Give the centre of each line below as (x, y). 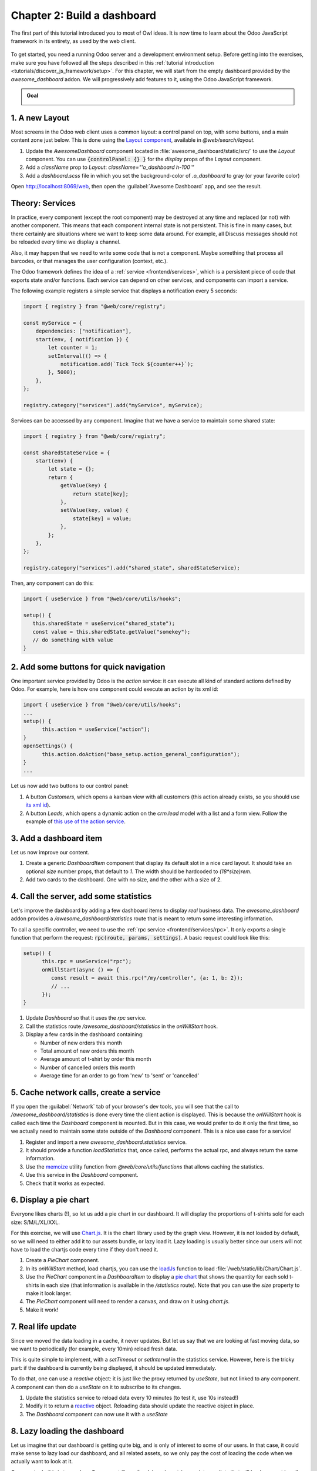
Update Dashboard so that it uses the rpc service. (86, 1018)
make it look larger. (48, 1293)
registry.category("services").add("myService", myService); (113, 405)
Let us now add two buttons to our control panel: (70, 786)
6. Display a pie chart (50, 1200)
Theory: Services (43, 203)
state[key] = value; (102, 518)
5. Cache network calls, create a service (86, 1092)
